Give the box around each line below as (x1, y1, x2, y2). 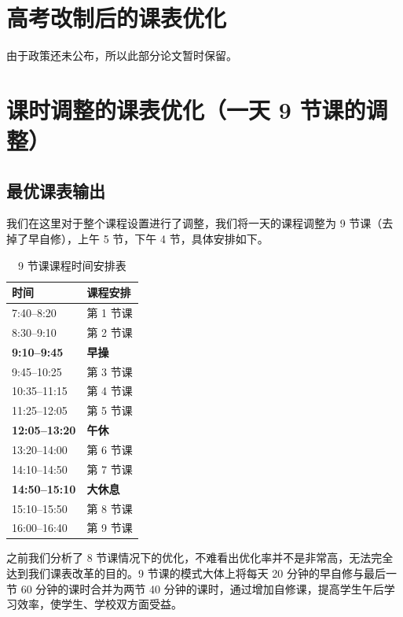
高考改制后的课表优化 (6, 2, 227, 34)
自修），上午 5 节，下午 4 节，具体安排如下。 (38, 231, 269, 247)
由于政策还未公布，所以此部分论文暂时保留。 (6, 47, 237, 64)
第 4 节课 (86, 382, 133, 399)
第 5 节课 (86, 402, 133, 419)
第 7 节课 (86, 460, 133, 477)
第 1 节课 (86, 305, 133, 321)
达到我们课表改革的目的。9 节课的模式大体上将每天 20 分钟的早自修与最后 (6, 565, 386, 582)
